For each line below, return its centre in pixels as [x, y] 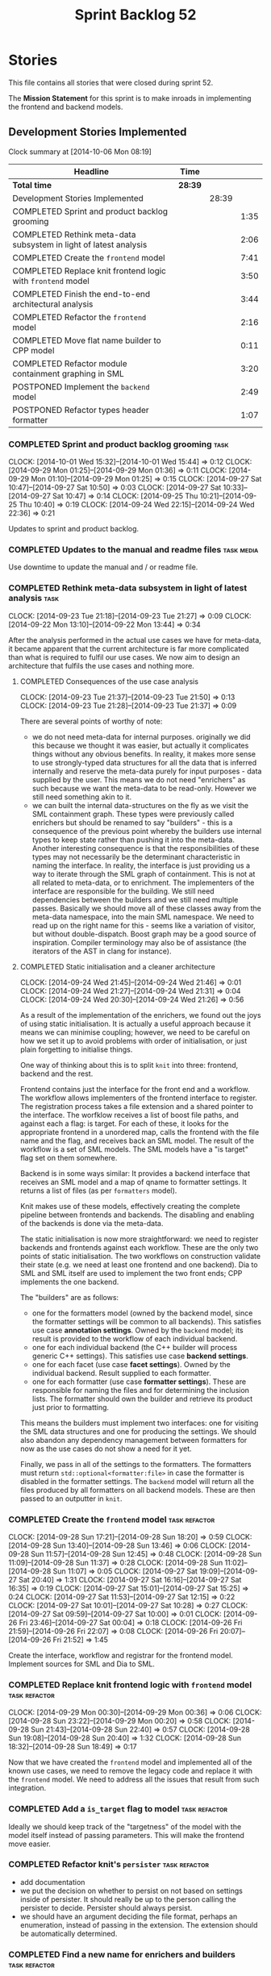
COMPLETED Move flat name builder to [87, 340]
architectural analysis [53, 304]
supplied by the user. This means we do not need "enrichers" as [139, 779]
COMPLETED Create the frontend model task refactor [112, 1520]
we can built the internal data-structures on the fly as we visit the [140, 805]
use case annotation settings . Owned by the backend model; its [138, 1330]
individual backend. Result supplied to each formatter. [121, 1373]
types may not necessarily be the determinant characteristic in [136, 857]
